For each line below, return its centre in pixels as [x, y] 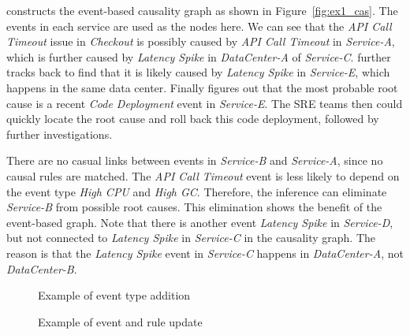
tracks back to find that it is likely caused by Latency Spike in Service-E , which [198, 72]
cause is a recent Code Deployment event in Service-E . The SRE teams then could [205, 103]
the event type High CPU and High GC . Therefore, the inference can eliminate [197, 191]
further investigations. [60, 134]
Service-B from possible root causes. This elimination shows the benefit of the [194, 207]
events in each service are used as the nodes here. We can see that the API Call [199, 26]
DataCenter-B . [42, 268]
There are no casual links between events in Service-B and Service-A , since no [195, 160]
